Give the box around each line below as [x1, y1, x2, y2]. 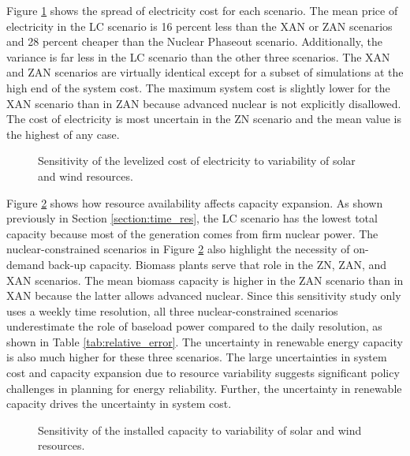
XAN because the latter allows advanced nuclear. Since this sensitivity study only [6, 287, 401, 304]
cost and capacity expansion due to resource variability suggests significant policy [6, 364, 400, 381]
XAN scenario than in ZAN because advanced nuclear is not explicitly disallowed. [6, 95, 401, 111]
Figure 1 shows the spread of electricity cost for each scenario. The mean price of [6, 2, 398, 18]
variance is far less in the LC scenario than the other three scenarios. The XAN [6, 48, 390, 65]
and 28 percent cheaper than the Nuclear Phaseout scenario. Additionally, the [6, 33, 382, 50]
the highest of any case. [6, 125, 120, 142]
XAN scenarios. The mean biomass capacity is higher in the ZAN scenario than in [6, 271, 404, 288]
